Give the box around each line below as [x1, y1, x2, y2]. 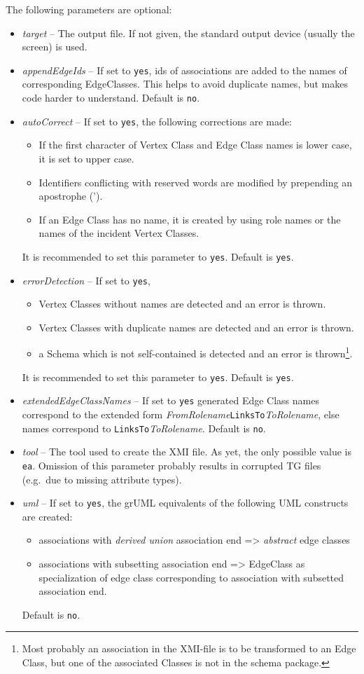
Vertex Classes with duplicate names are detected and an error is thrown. [38, 319, 354, 334]
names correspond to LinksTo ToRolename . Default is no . [22, 420, 266, 435]
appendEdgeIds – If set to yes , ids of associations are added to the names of [22, 62, 347, 77]
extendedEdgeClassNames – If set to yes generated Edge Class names [22, 393, 319, 408]
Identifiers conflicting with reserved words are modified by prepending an [38, 174, 352, 189]
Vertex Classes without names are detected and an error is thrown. [38, 296, 326, 311]
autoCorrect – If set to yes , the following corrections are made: [22, 114, 292, 128]
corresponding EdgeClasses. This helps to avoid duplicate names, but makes [22, 76, 349, 91]
